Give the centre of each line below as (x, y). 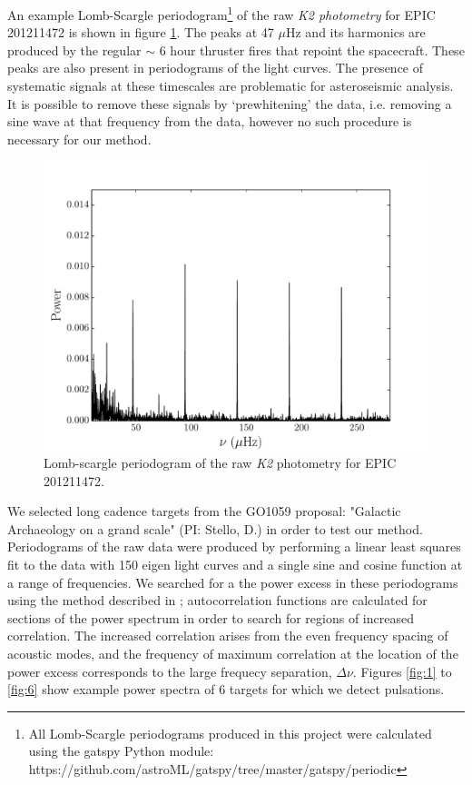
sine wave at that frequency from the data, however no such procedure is (210, 121)
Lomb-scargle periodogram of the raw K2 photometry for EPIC (220, 462)
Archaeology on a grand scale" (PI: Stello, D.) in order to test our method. (215, 528)
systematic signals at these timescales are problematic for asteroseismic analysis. (231, 86)
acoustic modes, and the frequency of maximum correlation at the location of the (233, 653)
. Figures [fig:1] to (402, 671)
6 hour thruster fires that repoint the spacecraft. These (312, 50)
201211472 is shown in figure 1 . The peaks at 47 (141, 32)
